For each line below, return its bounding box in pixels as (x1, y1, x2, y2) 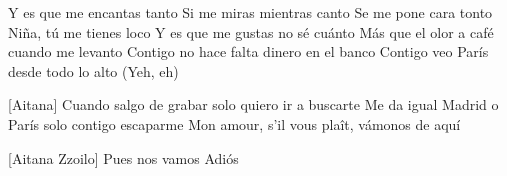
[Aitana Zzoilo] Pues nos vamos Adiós (8, 147, 239, 168)
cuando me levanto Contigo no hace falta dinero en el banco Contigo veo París (8, 41, 489, 62)
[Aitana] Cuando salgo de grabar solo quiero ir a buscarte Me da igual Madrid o (8, 94, 499, 115)
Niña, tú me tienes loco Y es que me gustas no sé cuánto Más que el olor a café (8, 21, 494, 42)
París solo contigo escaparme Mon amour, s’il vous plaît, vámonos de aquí (8, 113, 461, 134)
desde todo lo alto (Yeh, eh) (8, 60, 179, 81)
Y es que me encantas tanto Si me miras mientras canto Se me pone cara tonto (8, 2, 493, 22)
